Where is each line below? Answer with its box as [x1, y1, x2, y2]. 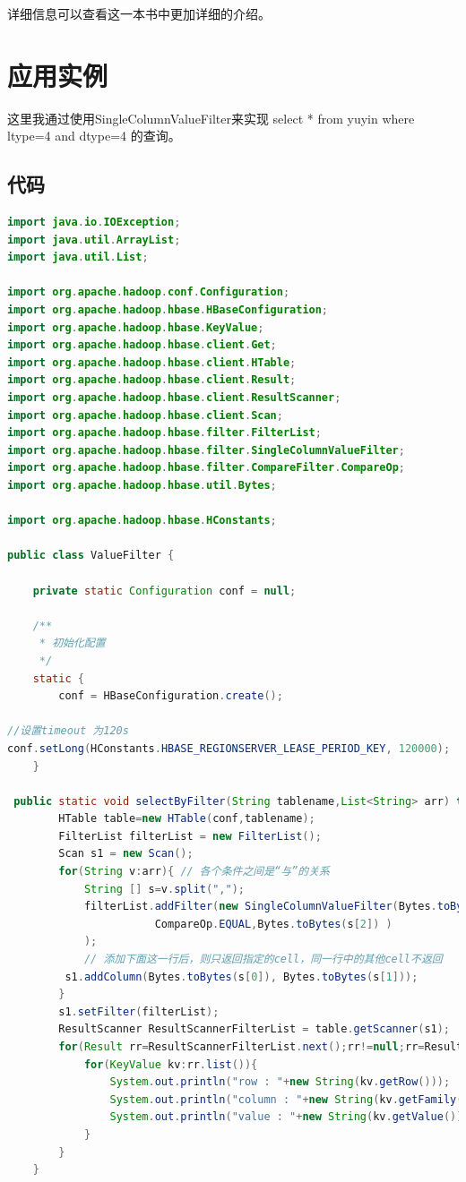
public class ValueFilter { [7, 549, 175, 562]
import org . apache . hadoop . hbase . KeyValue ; [7, 321, 264, 334]
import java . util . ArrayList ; [7, 233, 181, 246]
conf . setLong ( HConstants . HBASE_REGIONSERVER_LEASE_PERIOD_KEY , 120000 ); [7, 741, 451, 755]
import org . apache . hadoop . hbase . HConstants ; [7, 514, 277, 527]
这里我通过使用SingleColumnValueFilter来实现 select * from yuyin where [7, 108, 415, 127]
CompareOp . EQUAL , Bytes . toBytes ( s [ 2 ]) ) [154, 917, 393, 930]
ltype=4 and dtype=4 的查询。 [7, 126, 181, 145]
